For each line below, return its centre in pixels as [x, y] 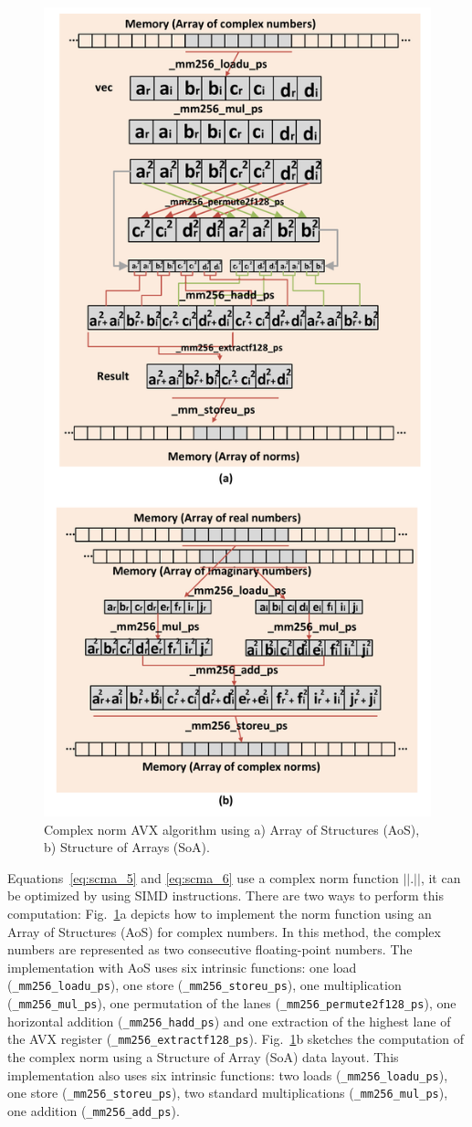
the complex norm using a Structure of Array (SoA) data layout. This [203, 1057]
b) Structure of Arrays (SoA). [127, 847]
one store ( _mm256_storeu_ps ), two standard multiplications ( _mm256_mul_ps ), [228, 1093]
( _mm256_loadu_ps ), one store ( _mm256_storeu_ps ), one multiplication [205, 985]
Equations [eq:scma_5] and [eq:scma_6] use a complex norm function [203, 877]
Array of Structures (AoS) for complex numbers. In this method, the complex [224, 931]
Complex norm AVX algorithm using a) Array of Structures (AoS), [232, 829]
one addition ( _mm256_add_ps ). [94, 1110]
